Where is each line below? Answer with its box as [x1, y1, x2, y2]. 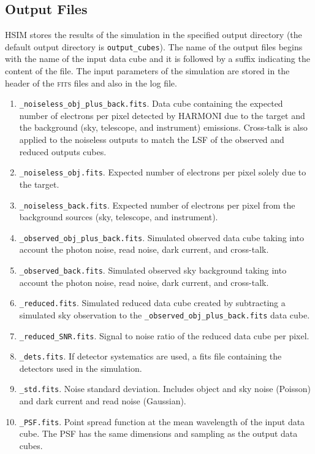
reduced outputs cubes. [19, 145, 107, 158]
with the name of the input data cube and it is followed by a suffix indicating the [5, 52, 310, 65]
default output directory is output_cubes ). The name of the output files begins [5, 40, 303, 53]
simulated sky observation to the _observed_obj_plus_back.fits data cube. [19, 308, 310, 321]
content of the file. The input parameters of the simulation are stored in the [5, 64, 290, 77]
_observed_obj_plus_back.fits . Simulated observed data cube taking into [19, 231, 305, 244]
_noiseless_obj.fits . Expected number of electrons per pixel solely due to [19, 166, 306, 179]
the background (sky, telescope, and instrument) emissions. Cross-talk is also [19, 121, 308, 134]
